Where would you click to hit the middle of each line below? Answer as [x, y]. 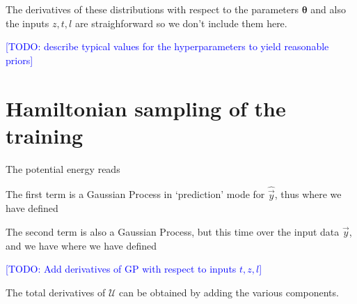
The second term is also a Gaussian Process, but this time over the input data [173, 231]
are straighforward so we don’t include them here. [181, 23]
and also [328, 9]
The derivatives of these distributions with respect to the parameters [152, 9]
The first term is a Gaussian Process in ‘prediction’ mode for [135, 194]
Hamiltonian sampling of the [146, 108]
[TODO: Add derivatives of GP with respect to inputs [121, 269]
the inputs [27, 23]
